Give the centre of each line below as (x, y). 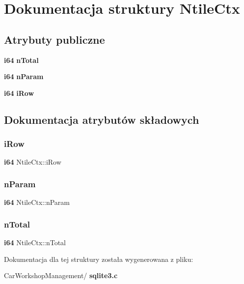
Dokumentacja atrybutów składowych (102, 119)
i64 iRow (19, 93)
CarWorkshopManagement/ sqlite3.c (61, 275)
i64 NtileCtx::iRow (33, 162)
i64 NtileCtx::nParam (37, 202)
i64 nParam (24, 76)
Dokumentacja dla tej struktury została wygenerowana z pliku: (99, 259)
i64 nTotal (21, 60)
